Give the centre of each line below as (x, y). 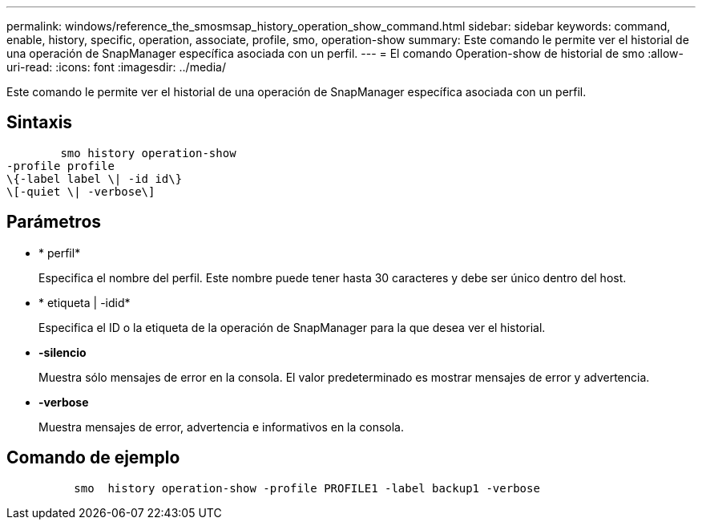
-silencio (63, 352)
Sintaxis (40, 123)
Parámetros (54, 222)
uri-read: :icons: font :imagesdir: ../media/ (116, 67)
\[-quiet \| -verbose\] (81, 191)
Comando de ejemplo (93, 458)
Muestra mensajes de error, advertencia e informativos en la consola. (222, 427)
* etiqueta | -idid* (85, 302)
